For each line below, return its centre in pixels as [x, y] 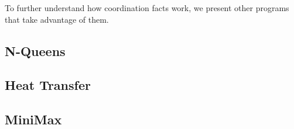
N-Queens [35, 50]
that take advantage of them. [57, 19]
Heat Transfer [48, 85]
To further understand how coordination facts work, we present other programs [147, 8]
